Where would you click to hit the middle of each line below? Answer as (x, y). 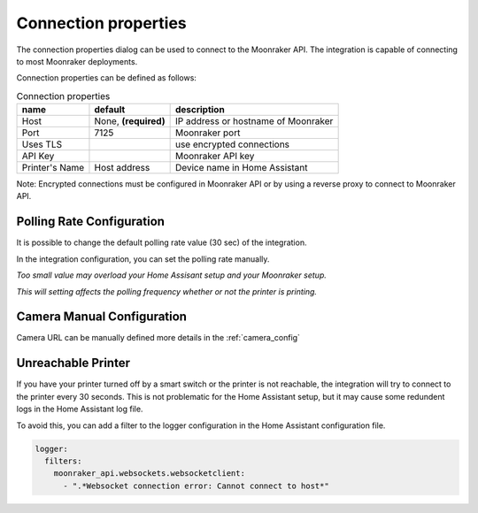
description (200, 110)
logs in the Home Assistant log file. (80, 409)
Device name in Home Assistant (241, 168)
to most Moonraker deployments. (77, 61)
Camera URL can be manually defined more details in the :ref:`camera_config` (158, 338)
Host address (122, 168)
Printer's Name (53, 168)
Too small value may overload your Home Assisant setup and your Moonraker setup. (171, 275)
